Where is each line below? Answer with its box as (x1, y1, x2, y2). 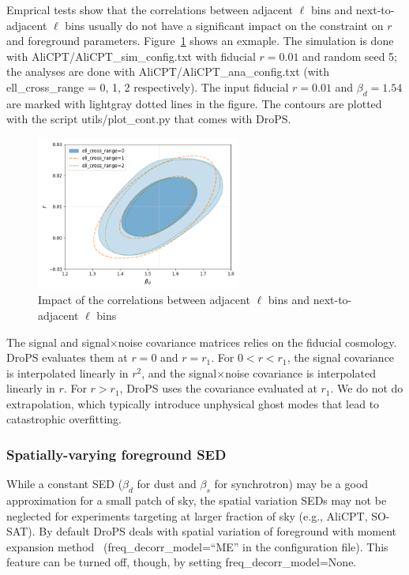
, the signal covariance (287, 349, 395, 366)
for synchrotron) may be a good (214, 475, 369, 492)
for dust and (137, 475, 197, 492)
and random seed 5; (302, 47, 398, 64)
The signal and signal (6, 333, 110, 350)
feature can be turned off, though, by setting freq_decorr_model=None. (6, 554, 357, 570)
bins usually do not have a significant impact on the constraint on (65, 17, 384, 33)
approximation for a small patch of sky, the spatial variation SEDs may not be (6, 492, 387, 509)
